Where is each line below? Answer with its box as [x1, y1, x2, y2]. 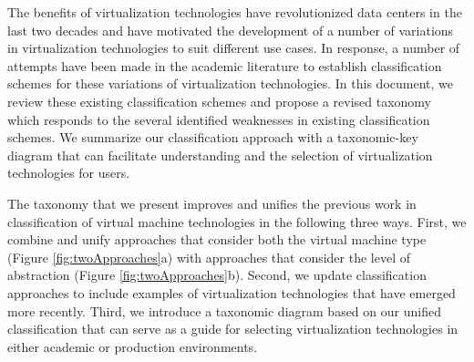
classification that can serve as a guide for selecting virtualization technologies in [7, 319, 459, 338]
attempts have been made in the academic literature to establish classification [7, 56, 442, 75]
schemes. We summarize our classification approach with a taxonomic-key [7, 128, 418, 147]
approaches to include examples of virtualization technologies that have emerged [7, 283, 456, 302]
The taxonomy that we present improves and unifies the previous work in [7, 193, 417, 212]
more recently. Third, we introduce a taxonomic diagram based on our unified [7, 301, 441, 320]
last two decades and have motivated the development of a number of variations [7, 20, 454, 39]
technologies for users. [7, 163, 130, 182]
